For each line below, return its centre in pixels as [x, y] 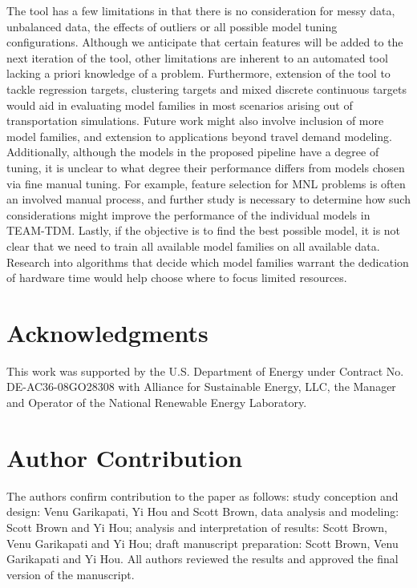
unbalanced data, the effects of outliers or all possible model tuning [172, 26]
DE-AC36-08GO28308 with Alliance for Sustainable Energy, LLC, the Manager [201, 387]
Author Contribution [125, 457]
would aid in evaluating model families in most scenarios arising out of [180, 105]
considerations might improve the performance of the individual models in [188, 214]
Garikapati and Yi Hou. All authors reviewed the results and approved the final [202, 559]
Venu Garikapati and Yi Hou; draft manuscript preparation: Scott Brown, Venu [202, 543]
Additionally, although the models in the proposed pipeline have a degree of [193, 152]
